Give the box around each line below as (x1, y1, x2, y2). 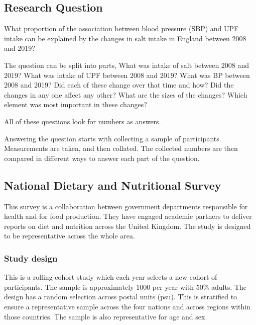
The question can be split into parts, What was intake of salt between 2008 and (4, 59, 249, 70)
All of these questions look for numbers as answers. (4, 116, 161, 126)
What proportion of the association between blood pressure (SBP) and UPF (4, 23, 239, 34)
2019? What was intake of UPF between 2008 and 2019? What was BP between (4, 69, 250, 80)
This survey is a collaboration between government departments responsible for (4, 201, 248, 211)
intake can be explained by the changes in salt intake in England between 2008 (4, 33, 246, 43)
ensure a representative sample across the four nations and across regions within (4, 301, 250, 311)
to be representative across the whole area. (4, 230, 135, 241)
